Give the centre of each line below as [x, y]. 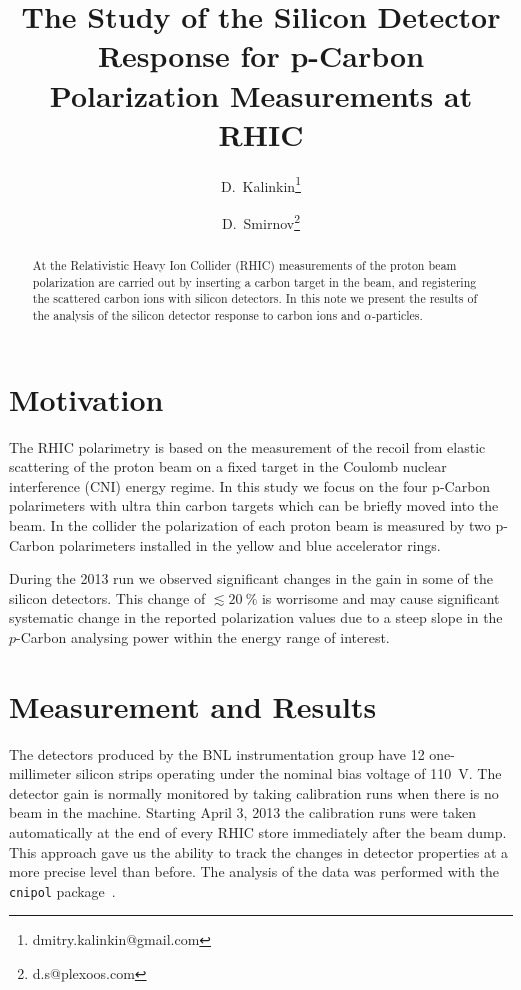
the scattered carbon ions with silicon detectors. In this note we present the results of [255, 298]
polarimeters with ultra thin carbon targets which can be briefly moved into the [254, 505]
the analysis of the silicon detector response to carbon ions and [196, 314]
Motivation [86, 398]
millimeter [40, 773]
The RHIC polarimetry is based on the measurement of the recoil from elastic [247, 446]
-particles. [397, 314]
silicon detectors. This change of [107, 597]
